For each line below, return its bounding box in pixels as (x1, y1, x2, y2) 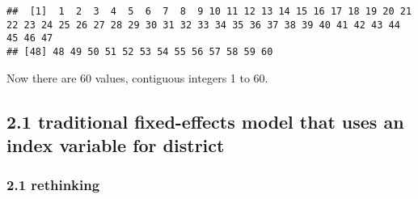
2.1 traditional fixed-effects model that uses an (6, 108, 404, 133)
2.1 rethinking (6, 175, 100, 195)
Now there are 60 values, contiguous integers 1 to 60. (6, 69, 268, 86)
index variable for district (6, 133, 225, 157)
